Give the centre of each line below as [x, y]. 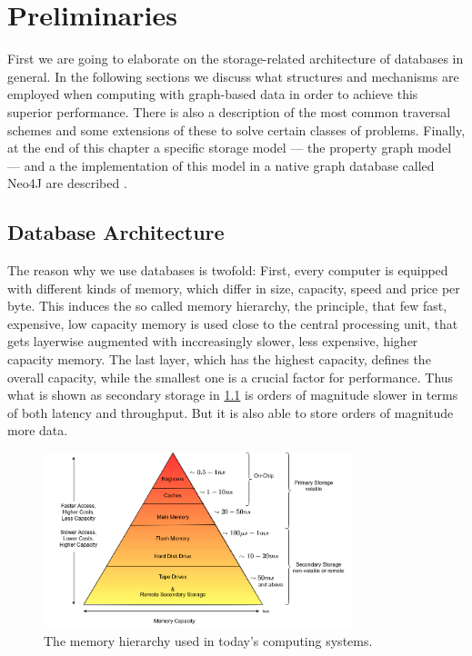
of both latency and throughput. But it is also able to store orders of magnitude [231, 412]
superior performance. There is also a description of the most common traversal [229, 111]
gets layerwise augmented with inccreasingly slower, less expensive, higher [213, 341]
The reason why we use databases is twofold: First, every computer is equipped [228, 270]
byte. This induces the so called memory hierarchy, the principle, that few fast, [227, 306]
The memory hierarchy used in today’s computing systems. [208, 641]
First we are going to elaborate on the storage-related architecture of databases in [236, 59]
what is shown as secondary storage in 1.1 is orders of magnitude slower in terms [233, 395]
